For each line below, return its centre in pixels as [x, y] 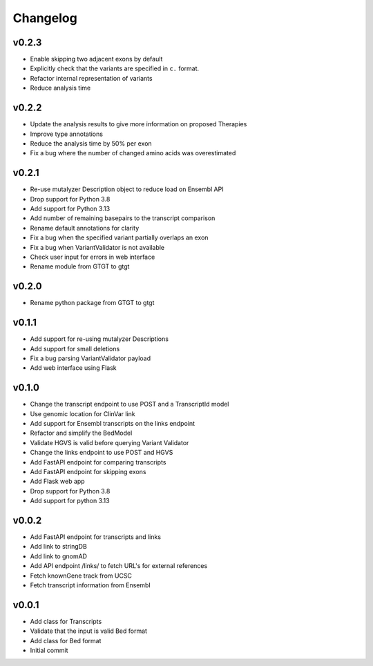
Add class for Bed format [66, 640]
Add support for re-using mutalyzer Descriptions [99, 339]
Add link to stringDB [59, 547]
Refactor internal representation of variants [91, 78]
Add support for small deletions [75, 349]
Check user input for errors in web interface [93, 257]
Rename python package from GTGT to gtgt [92, 303]
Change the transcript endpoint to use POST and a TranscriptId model [130, 404]
